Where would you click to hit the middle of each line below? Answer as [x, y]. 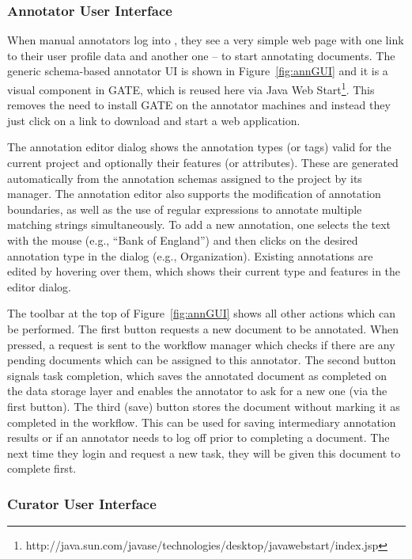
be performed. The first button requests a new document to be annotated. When [203, 328]
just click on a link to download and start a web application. [154, 120]
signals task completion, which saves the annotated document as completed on [197, 375]
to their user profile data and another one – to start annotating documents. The [201, 55]
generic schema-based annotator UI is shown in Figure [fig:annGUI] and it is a [198, 71]
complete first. [42, 468]
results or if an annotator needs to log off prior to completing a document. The [198, 437]
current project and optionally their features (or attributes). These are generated [203, 163]
